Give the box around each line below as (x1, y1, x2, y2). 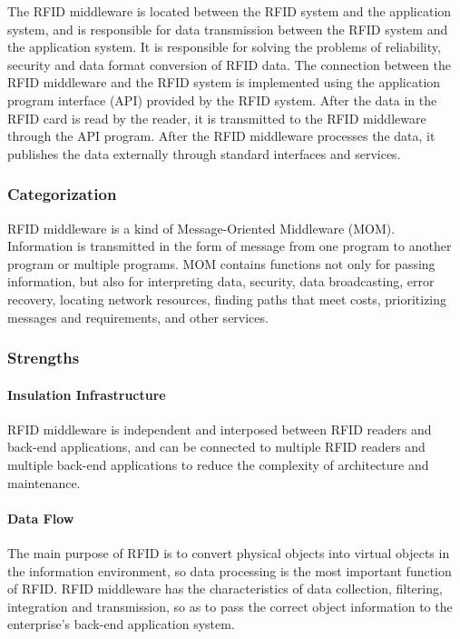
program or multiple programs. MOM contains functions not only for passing (7, 254, 436, 273)
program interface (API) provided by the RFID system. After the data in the (7, 90, 437, 109)
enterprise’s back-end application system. (7, 614, 235, 634)
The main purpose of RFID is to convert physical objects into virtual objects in (7, 543, 450, 562)
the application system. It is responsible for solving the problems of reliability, (7, 37, 441, 56)
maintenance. (7, 473, 81, 492)
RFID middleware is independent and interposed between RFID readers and (7, 419, 432, 438)
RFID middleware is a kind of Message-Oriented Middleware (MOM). (7, 218, 396, 237)
